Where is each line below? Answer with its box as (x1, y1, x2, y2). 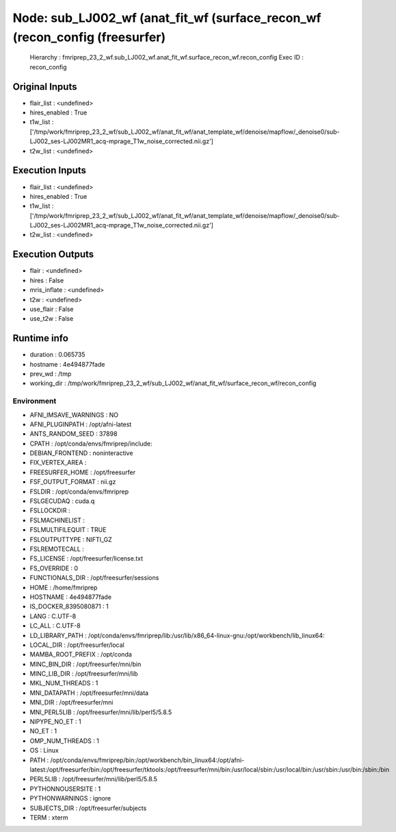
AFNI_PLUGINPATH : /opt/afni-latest (29, 420, 132, 428)
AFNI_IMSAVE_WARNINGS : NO (29, 411, 119, 419)
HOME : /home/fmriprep (29, 583, 98, 591)
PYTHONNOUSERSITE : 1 (29, 785, 101, 793)
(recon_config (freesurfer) (12, 29, 166, 45)
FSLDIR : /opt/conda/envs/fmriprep (29, 487, 129, 495)
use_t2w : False (29, 315, 74, 323)
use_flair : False (29, 305, 74, 313)
